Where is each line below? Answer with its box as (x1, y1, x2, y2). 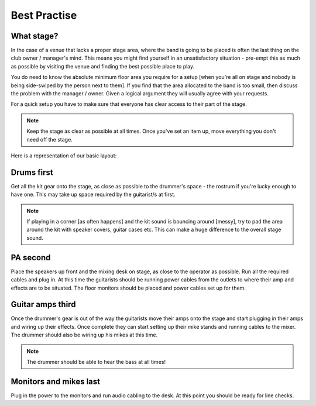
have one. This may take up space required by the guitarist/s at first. (11, 191, 176, 198)
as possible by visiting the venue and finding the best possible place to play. (11, 63, 195, 70)
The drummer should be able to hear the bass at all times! (26, 358, 166, 365)
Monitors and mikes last (11, 376, 101, 386)
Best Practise (11, 9, 77, 22)
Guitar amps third (11, 300, 76, 309)
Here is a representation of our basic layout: (11, 152, 117, 159)
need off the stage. (26, 136, 73, 143)
